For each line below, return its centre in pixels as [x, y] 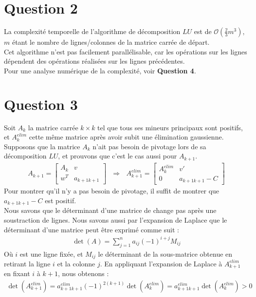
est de [203, 31]
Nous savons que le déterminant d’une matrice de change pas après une [110, 210]
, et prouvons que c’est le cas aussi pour [118, 156]
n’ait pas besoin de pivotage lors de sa [149, 146]
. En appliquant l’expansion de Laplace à [161, 263]
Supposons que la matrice [42, 146]
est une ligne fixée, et [51, 253]
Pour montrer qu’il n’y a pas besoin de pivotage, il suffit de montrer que [112, 191]
